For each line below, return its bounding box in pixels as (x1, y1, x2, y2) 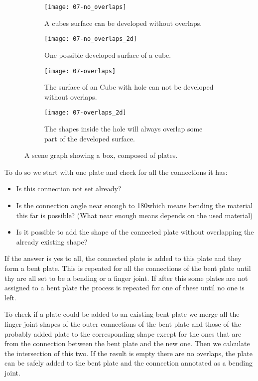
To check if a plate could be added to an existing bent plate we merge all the (4, 309, 240, 319)
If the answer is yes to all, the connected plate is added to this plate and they (4, 253, 242, 263)
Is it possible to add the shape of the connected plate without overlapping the (16, 227, 254, 237)
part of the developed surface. (44, 133, 135, 143)
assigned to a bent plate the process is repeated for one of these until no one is (4, 282, 245, 293)
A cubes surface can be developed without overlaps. (44, 17, 202, 28)
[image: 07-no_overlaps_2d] (44, 35, 137, 43)
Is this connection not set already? (16, 183, 122, 194)
